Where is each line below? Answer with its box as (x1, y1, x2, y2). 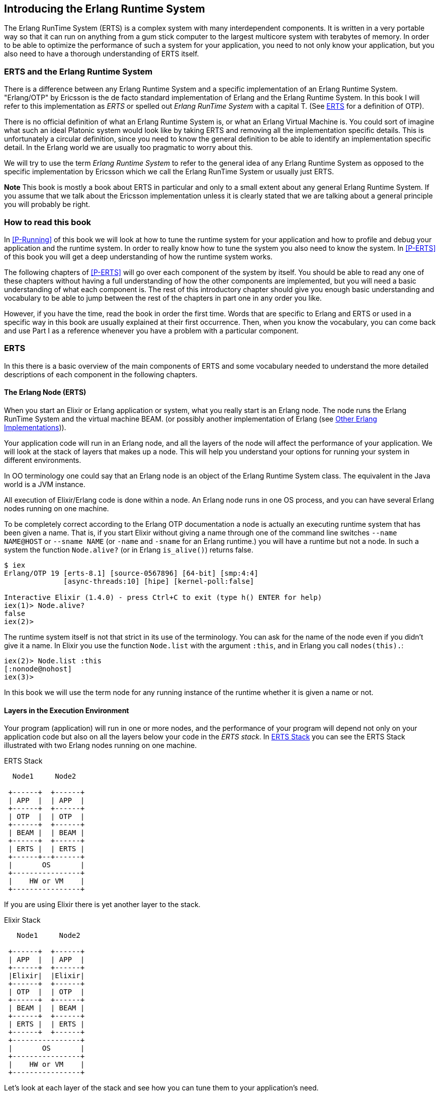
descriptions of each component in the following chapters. (4, 370, 198, 379)
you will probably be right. (4, 200, 91, 209)
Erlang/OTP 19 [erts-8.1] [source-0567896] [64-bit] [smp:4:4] (4, 569, 258, 577)
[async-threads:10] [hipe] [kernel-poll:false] (63, 577, 254, 585)
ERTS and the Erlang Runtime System (4, 66, 153, 77)
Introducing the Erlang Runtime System (4, 3, 205, 15)
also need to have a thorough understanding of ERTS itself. (4, 49, 199, 58)
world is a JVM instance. (4, 479, 85, 489)
